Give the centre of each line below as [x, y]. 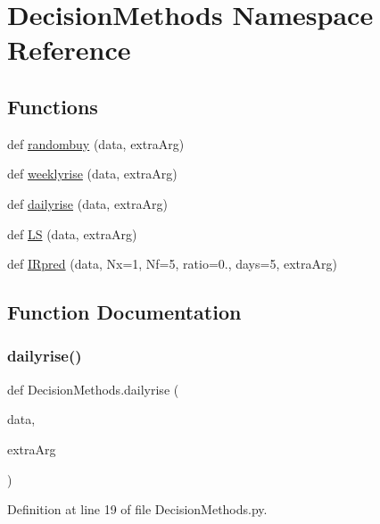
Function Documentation [124, 312]
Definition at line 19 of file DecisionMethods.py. [137, 509]
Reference [69, 50]
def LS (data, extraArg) [72, 233]
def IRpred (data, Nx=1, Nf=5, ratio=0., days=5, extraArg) [172, 264]
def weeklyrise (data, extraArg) [92, 174]
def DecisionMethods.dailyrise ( [93, 389]
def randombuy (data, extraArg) [96, 143]
